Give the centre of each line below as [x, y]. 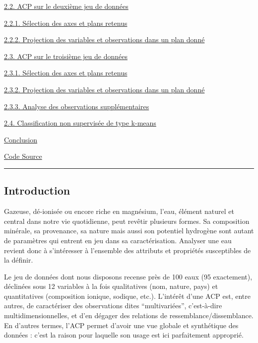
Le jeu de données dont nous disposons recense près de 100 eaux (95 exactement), [128, 276]
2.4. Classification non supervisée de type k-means [80, 123]
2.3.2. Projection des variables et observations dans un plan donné [104, 89]
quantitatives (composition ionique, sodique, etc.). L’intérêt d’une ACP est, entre [128, 296]
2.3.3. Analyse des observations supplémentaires [77, 106]
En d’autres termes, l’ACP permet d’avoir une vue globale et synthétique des [121, 325]
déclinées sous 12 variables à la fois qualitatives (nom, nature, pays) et [111, 286]
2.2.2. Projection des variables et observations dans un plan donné [104, 39]
